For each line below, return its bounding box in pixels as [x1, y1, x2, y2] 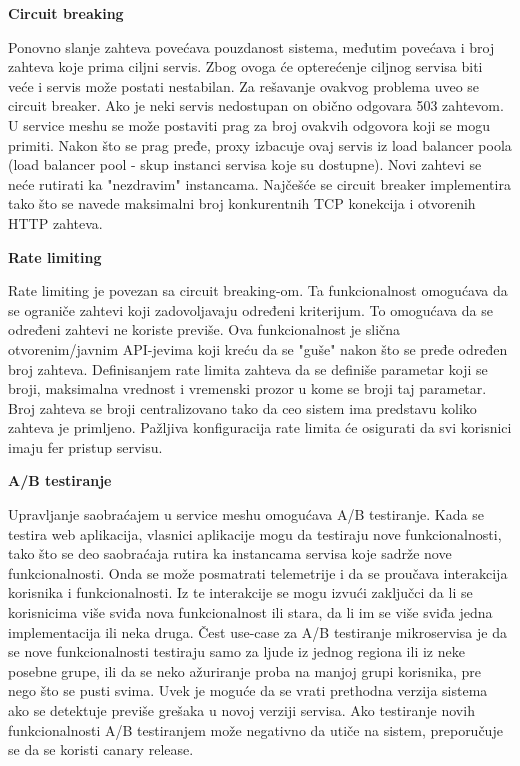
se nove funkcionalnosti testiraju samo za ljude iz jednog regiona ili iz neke [8, 641, 465, 662]
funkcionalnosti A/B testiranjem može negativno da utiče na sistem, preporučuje [8, 719, 503, 740]
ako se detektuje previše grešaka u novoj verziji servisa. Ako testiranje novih [8, 700, 475, 720]
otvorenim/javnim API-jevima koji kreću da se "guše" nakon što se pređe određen [8, 338, 508, 359]
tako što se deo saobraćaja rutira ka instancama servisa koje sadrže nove [8, 543, 452, 564]
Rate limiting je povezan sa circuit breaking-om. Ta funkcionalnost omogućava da [8, 280, 508, 301]
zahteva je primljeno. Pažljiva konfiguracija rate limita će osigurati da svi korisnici [8, 417, 512, 438]
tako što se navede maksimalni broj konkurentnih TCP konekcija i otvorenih [8, 193, 476, 214]
